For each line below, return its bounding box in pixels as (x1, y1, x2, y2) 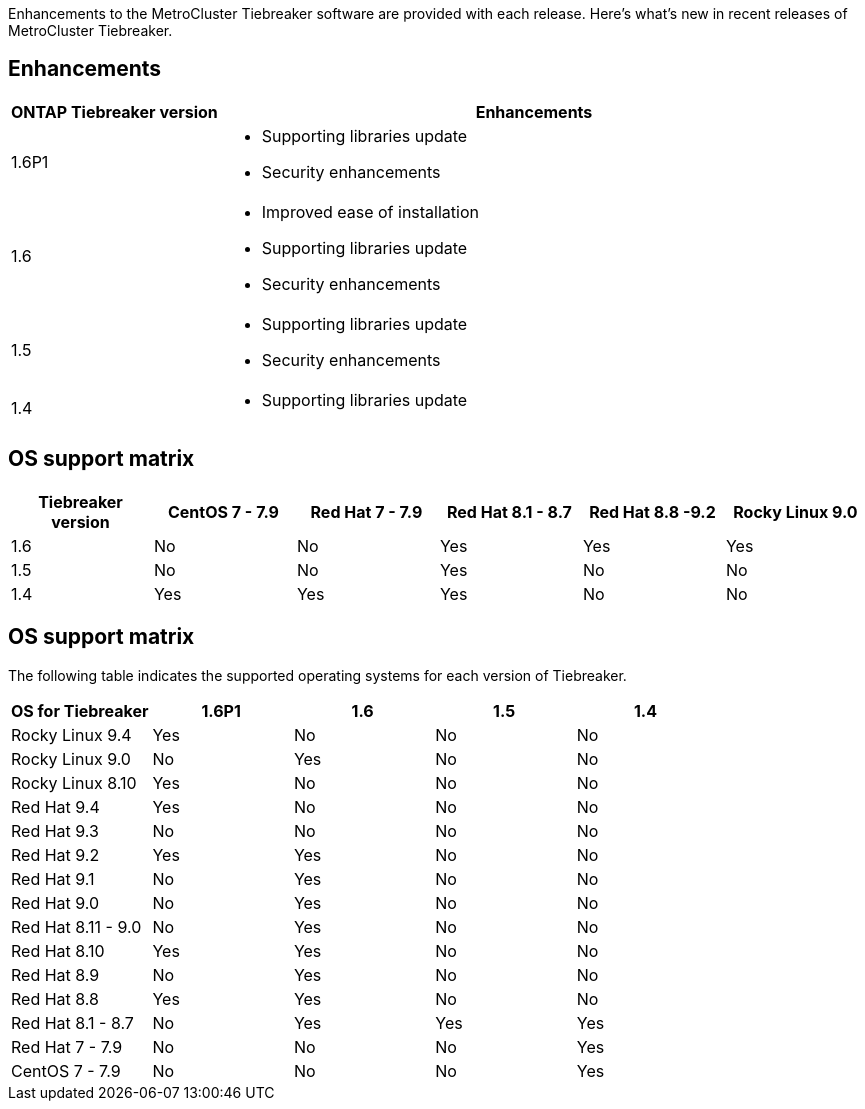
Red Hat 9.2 (11, 844, 100, 865)
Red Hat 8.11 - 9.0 (11, 916, 142, 937)
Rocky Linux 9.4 (11, 724, 132, 745)
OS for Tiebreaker (11, 700, 149, 721)
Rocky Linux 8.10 (11, 772, 137, 793)
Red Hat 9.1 (11, 868, 95, 889)
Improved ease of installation (261, 201, 479, 222)
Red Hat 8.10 (11, 940, 105, 961)
